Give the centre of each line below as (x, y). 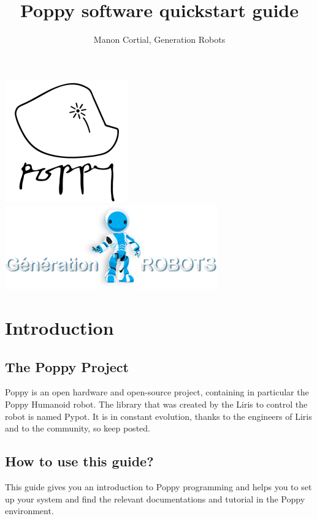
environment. (29, 511)
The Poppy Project (67, 366)
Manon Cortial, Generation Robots (159, 39)
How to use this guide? (79, 461)
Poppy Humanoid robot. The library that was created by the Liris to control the (156, 404)
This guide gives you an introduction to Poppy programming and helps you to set (158, 487)
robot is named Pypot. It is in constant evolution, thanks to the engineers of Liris (158, 416)
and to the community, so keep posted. (78, 428)
